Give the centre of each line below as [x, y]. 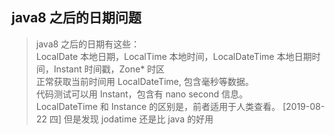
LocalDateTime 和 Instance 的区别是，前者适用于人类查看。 [158, 106]
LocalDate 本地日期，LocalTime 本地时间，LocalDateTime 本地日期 [174, 56]
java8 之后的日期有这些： [88, 44]
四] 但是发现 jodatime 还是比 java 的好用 [131, 119]
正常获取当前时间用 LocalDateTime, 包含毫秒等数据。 [144, 81]
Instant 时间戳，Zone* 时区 [109, 69]
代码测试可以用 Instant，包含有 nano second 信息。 [141, 94]
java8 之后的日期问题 [76, 18]
